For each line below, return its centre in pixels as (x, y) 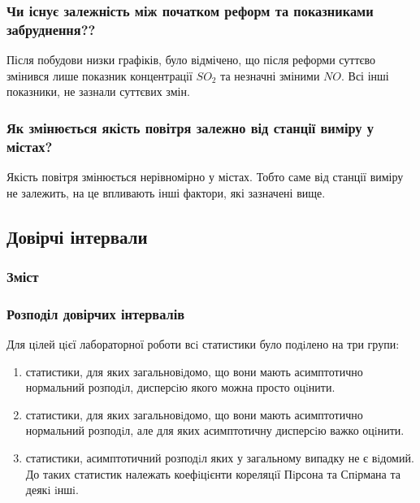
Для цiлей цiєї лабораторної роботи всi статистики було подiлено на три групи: (203, 344)
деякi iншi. (52, 490)
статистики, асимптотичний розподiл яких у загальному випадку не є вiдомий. (220, 458)
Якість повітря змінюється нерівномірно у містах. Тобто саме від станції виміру (205, 177)
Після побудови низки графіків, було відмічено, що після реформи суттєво (191, 60)
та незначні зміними (270, 75)
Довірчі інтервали (77, 236)
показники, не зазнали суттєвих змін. (98, 91)
